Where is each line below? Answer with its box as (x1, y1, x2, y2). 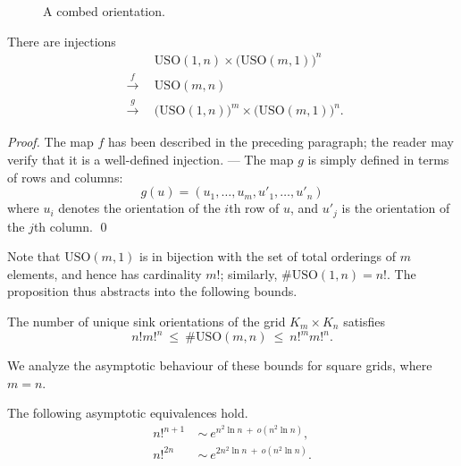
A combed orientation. (43, 2, 165, 20)
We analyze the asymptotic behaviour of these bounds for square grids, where (7, 356, 432, 375)
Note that (7, 247, 61, 266)
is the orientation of (341, 199, 450, 217)
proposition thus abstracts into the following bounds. (7, 282, 298, 301)
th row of (229, 199, 280, 217)
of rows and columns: (7, 167, 123, 186)
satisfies (343, 311, 386, 330)
